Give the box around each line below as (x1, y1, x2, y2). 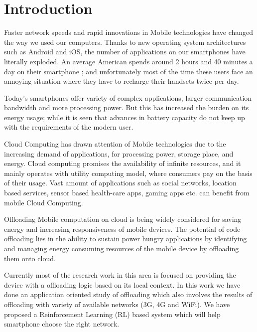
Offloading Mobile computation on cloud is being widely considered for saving (4, 214, 242, 224)
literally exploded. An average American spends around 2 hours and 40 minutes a (4, 56, 253, 66)
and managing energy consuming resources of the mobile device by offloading (4, 243, 239, 253)
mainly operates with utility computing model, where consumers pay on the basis (4, 167, 253, 178)
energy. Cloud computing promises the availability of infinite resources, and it (4, 158, 241, 168)
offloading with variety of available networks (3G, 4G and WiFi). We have (4, 299, 230, 309)
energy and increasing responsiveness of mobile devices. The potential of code (4, 223, 241, 234)
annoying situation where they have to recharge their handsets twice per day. (4, 76, 239, 86)
